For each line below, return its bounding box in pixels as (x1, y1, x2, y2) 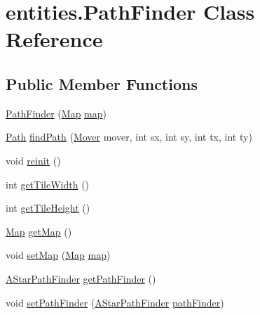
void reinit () (6, 153, 61, 167)
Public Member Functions (6, 72, 198, 94)
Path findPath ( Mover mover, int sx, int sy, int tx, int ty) (6, 129, 252, 144)
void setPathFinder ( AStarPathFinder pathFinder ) (6, 295, 224, 309)
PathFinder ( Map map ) (6, 105, 107, 120)
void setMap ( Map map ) (6, 247, 111, 262)
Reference (6, 25, 103, 53)
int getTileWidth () (6, 176, 90, 191)
